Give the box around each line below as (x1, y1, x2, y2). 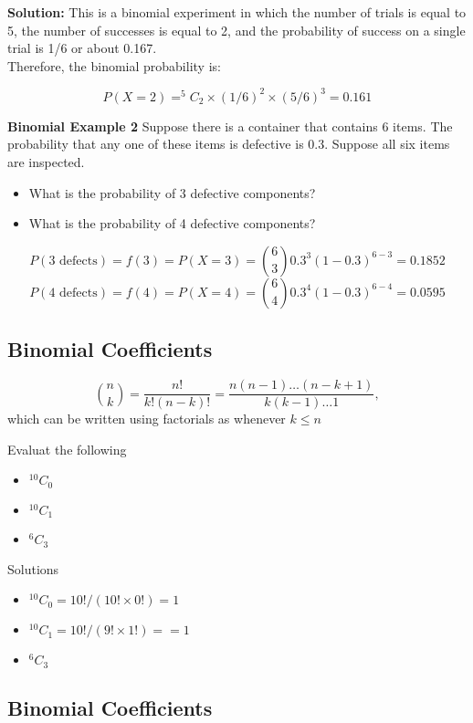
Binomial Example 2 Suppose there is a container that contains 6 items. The (7, 116, 453, 135)
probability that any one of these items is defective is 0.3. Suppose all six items (7, 134, 450, 153)
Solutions (7, 559, 59, 578)
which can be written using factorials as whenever (7, 409, 286, 428)
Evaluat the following (7, 439, 127, 458)
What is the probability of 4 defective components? (28, 214, 316, 233)
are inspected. (7, 152, 85, 172)
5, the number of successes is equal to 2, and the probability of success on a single (7, 20, 466, 39)
